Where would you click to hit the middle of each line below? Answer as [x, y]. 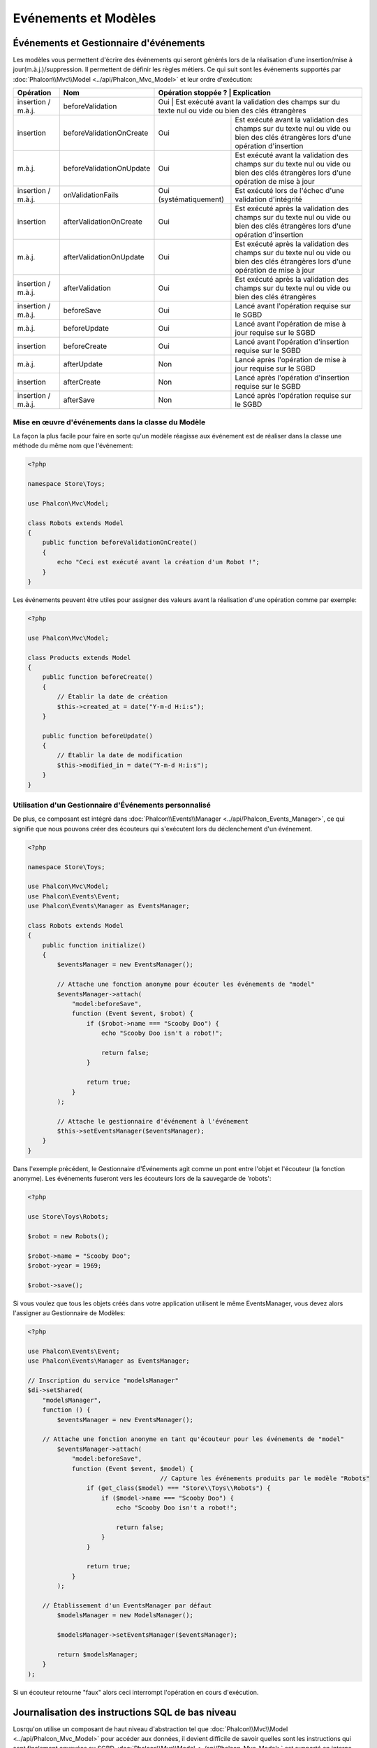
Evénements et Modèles [84, 18]
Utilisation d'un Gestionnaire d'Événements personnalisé [112, 805]
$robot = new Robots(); [68, 1236]
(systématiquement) [191, 199]
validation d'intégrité [269, 199]
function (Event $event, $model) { [132, 1469]
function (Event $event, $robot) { [132, 1013]
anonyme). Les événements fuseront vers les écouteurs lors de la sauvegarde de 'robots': [142, 1179]
